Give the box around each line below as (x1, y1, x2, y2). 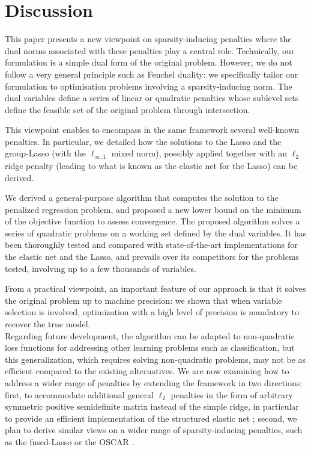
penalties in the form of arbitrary (171, 388, 293, 401)
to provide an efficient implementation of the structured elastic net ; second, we (5, 411, 297, 424)
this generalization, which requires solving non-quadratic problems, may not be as (5, 353, 306, 365)
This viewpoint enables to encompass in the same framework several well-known (5, 123, 300, 136)
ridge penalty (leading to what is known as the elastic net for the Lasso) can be (5, 159, 298, 171)
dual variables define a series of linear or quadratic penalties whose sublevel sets (5, 91, 299, 104)
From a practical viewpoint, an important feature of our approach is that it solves (5, 282, 306, 295)
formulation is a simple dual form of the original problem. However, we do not (5, 56, 292, 69)
